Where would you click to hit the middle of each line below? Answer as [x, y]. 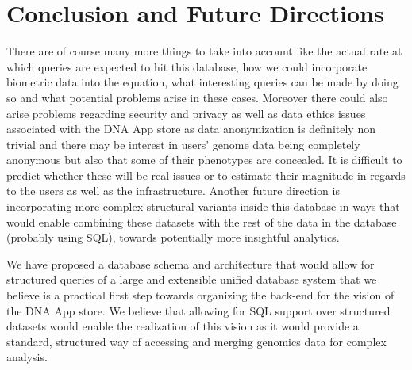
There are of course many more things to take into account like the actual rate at [204, 51]
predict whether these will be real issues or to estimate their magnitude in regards [206, 175]
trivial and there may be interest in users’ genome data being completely [183, 144]
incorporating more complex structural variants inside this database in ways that [203, 206]
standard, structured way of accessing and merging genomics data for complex [196, 341]
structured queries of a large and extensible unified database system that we [192, 279]
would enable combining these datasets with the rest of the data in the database [202, 221]
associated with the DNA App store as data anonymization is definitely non [191, 129]
